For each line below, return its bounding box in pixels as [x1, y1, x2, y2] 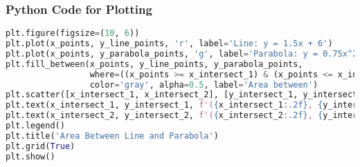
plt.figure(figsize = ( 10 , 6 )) [6, 28, 140, 39]
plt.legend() [6, 121, 65, 131]
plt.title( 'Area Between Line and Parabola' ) [6, 130, 219, 141]
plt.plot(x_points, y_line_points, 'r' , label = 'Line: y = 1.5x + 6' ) [6, 39, 333, 49]
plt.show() [6, 151, 55, 161]
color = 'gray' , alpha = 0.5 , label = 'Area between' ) [89, 79, 318, 90]
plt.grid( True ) [6, 141, 75, 151]
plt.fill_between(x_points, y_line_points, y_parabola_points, [6, 59, 303, 69]
